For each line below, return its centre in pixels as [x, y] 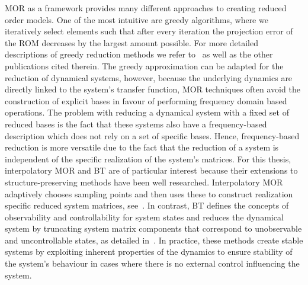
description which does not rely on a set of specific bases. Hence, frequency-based [152, 135]
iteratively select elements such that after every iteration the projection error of [149, 31]
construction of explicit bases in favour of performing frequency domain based [146, 100]
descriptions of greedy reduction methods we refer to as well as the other [139, 54]
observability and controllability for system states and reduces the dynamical [144, 217]
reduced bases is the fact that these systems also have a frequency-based [136, 124]
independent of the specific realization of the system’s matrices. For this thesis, [148, 158]
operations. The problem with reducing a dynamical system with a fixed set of [147, 112]
